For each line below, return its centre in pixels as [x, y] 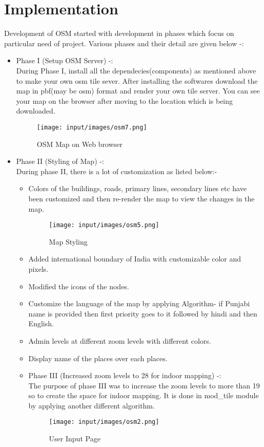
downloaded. [36, 111]
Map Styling [68, 241]
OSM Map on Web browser [79, 144]
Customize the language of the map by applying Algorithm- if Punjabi [139, 303]
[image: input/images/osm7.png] [92, 127]
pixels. [38, 268]
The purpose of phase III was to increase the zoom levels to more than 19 [144, 385]
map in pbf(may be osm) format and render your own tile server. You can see [138, 91]
